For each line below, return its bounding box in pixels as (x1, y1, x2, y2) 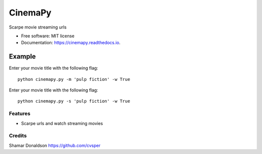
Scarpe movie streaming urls (9, 24, 67, 30)
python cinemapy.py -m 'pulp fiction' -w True (17, 77, 131, 82)
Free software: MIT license (21, 33, 75, 39)
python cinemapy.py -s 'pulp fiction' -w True (17, 98, 131, 104)
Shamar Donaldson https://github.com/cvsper (9, 142, 100, 148)
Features (9, 110, 31, 117)
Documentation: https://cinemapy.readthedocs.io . (21, 40, 121, 46)
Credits (9, 132, 27, 139)
